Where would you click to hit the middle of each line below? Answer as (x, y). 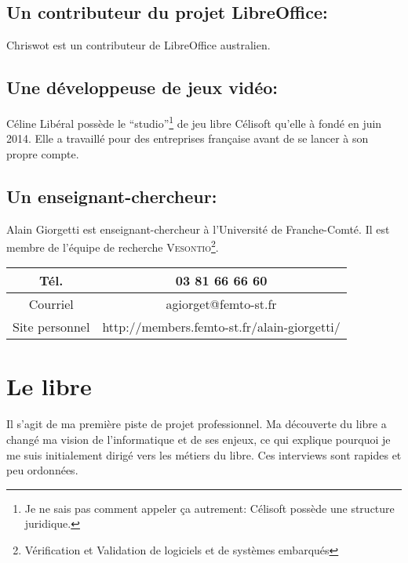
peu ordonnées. (42, 470)
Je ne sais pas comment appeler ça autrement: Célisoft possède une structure (209, 508)
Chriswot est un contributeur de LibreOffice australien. (138, 45)
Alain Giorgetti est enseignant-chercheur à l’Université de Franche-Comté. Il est (198, 229)
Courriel (51, 304)
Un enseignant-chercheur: (112, 196)
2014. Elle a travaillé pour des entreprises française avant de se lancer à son (188, 138)
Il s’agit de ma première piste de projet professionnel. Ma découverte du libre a (197, 424)
